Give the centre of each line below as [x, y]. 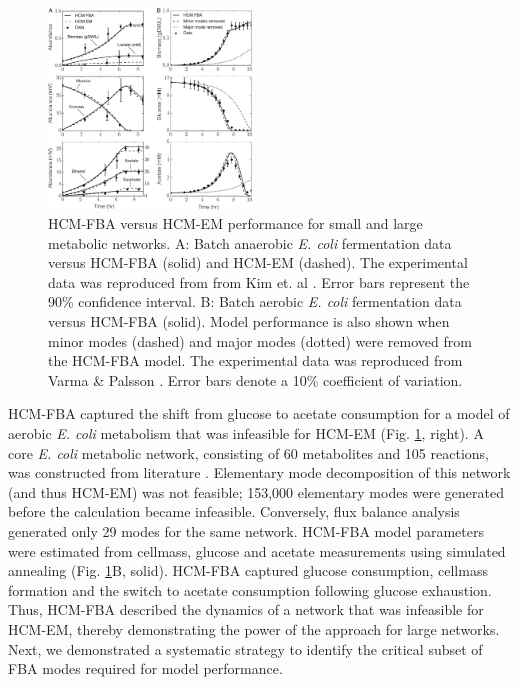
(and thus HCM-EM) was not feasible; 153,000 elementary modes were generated [256, 491]
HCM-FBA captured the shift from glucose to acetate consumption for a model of [259, 413]
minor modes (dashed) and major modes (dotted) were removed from [260, 340]
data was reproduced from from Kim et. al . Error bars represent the [259, 281]
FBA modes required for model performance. [145, 668]
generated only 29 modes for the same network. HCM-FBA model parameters [246, 531]
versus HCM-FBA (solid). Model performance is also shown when [249, 321]
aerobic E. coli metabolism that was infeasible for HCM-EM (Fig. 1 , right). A [246, 433]
